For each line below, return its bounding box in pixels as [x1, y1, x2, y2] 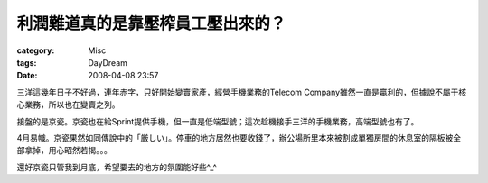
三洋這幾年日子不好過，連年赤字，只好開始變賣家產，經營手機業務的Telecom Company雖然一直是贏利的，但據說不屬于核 [16, 87, 467, 97]
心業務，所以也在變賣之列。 [16, 99, 120, 110]
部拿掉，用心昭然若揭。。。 [16, 145, 112, 156]
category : [16, 45, 55, 56]
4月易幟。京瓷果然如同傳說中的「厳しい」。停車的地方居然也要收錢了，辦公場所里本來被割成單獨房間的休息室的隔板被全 [16, 132, 462, 143]
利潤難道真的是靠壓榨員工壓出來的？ [16, 14, 286, 33]
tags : [16, 57, 37, 68]
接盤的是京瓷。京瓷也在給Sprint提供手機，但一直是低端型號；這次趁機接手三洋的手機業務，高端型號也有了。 [16, 115, 419, 126]
